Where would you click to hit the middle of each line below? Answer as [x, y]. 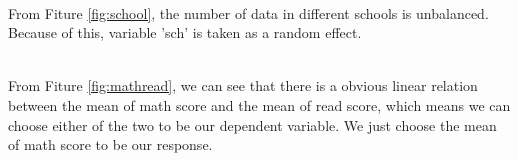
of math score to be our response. [110, 144]
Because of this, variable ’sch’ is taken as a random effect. [185, 32]
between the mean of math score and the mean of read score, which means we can [259, 104]
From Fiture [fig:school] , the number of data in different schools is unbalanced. [248, 12]
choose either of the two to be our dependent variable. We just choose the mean [252, 124]
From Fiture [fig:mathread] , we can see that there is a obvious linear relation [243, 85]
